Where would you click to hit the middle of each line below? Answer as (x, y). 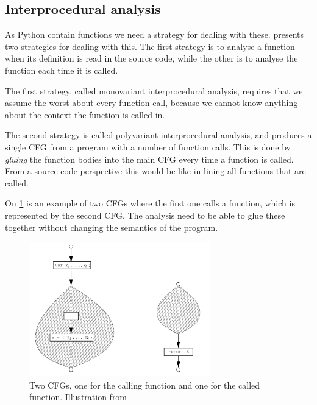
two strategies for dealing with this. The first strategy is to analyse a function (150, 46)
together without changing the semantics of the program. (112, 227)
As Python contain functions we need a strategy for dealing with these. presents (154, 34)
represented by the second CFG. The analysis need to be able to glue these (145, 215)
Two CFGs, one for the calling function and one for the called (145, 385)
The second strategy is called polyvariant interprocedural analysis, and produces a (158, 135)
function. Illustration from (78, 397)
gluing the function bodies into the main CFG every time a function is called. (149, 159)
